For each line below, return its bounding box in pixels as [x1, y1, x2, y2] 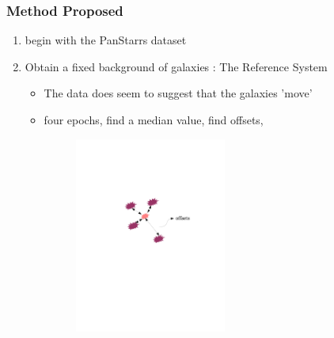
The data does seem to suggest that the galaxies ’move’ [44, 85, 313, 101]
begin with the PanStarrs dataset [25, 32, 187, 48]
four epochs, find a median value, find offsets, [44, 112, 264, 127]
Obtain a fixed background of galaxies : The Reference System [25, 58, 328, 74]
